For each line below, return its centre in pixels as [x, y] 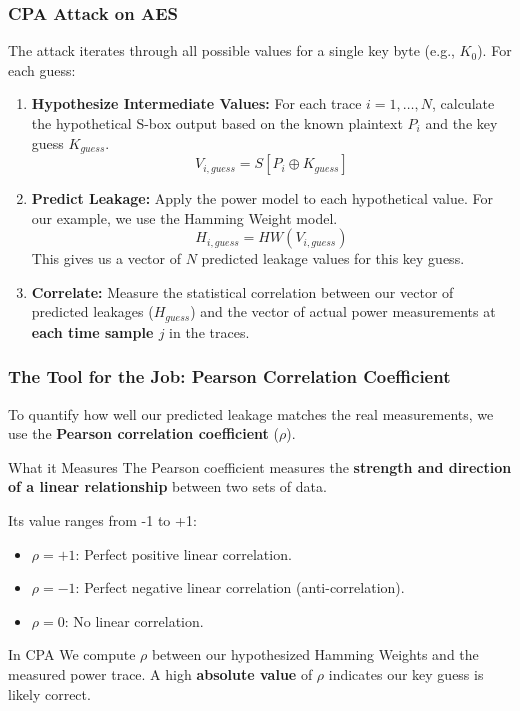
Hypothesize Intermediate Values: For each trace [196, 103]
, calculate [463, 103]
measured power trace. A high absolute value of [160, 674]
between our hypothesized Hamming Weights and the [315, 654]
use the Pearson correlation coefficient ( [143, 433]
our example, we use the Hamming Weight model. [184, 217]
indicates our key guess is [406, 674]
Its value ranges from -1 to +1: [102, 520]
